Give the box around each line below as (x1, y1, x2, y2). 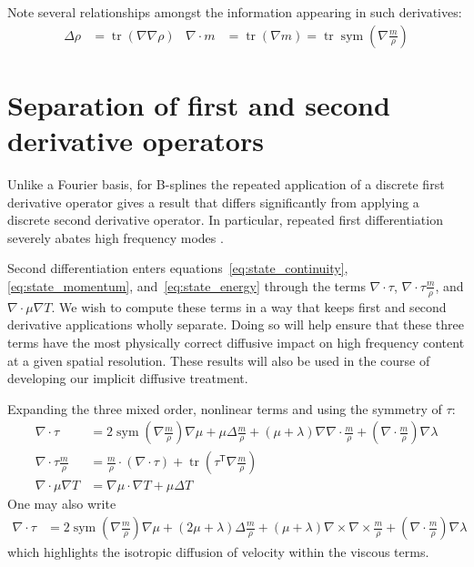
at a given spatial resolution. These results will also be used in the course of (7, 350, 430, 370)
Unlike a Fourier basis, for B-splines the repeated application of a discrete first (7, 174, 445, 193)
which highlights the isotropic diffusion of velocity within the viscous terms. (7, 542, 429, 562)
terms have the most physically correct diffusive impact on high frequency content (7, 332, 465, 351)
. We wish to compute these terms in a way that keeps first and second (51, 297, 447, 316)
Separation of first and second (7, 86, 390, 123)
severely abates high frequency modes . (7, 228, 224, 247)
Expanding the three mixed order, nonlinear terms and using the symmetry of (7, 399, 442, 418)
